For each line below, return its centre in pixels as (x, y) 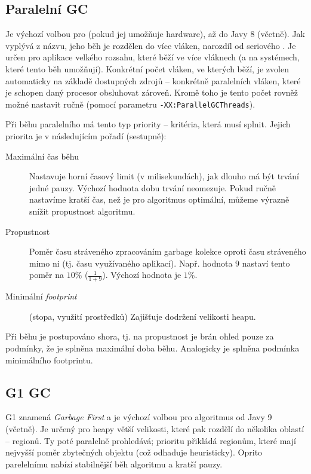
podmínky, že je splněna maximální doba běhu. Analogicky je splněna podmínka (153, 348)
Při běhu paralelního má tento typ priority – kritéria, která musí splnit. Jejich (148, 124)
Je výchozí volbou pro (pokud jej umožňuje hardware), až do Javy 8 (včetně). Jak (155, 34)
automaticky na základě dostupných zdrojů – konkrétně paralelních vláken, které (153, 80)
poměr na (47, 275)
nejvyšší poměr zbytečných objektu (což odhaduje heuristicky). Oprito (134, 452)
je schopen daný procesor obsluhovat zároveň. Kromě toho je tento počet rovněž (152, 92)
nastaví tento (266, 263)
